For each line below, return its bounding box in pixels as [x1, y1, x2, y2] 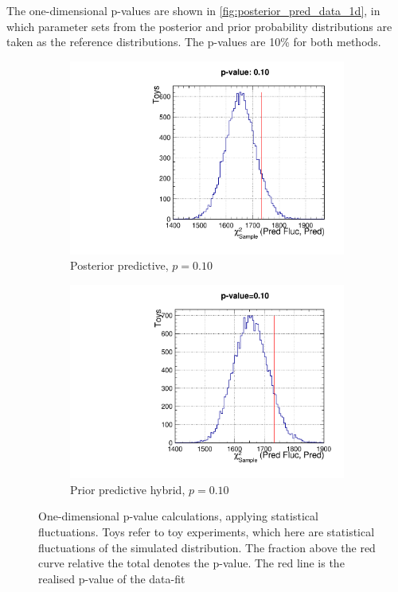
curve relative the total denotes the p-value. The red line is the [38, 555, 345, 571]
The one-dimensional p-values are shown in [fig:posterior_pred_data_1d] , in [6, 2, 380, 18]
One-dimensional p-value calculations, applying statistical [38, 508, 318, 524]
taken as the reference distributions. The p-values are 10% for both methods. [6, 33, 381, 50]
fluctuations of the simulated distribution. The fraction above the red [38, 539, 376, 555]
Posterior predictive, [70, 257, 169, 274]
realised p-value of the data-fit [38, 570, 185, 586]
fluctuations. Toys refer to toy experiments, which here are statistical [38, 523, 375, 539]
